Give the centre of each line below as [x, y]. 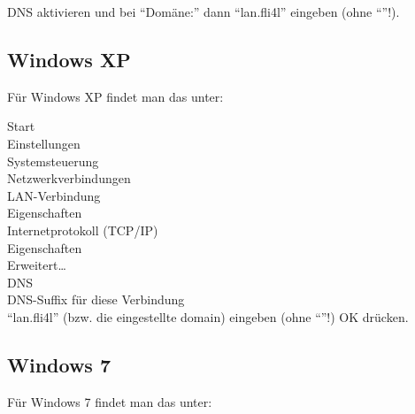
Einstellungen [44, 143]
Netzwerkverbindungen [69, 178]
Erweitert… [37, 265]
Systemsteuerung [53, 161]
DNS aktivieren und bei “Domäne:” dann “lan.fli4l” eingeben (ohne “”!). [204, 11]
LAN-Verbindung [54, 195]
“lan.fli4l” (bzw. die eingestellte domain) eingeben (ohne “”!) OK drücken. [208, 316]
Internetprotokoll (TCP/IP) [83, 230]
